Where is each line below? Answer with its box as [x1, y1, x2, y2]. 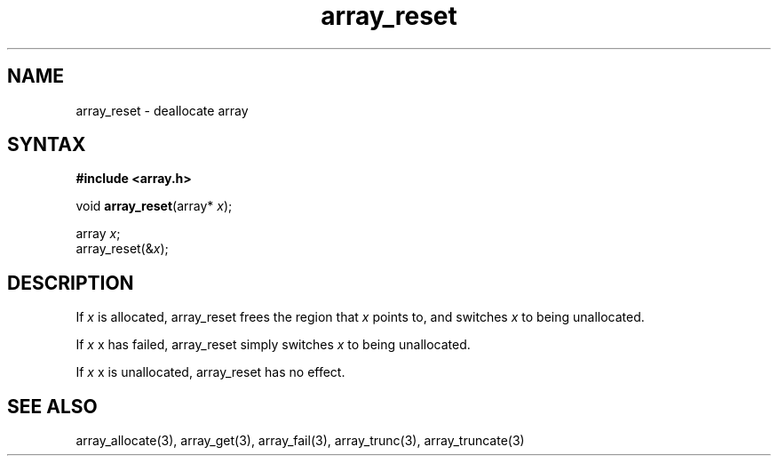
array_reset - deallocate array [75, 102, 249, 118]
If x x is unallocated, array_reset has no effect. [75, 364, 345, 380]
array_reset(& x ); [75, 241, 169, 257]
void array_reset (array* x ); [75, 198, 233, 214]
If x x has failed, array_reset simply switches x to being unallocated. [75, 337, 471, 353]
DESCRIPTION [7, 271, 134, 294]
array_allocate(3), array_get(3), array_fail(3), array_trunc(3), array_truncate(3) [75, 433, 525, 449]
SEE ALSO [7, 395, 98, 418]
